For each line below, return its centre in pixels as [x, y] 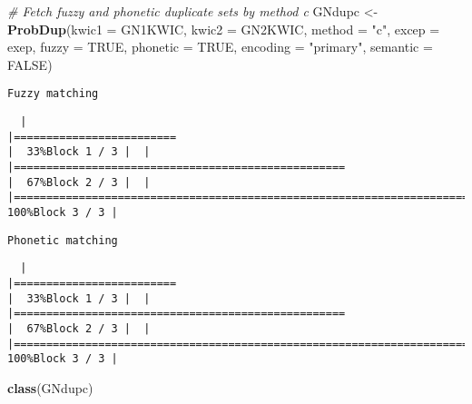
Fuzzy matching [53, 94]
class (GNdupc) [50, 387]
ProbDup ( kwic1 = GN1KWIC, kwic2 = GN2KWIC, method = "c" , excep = [224, 29]
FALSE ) [30, 64]
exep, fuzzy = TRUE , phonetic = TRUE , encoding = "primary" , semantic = [220, 47]
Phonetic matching [63, 240]
